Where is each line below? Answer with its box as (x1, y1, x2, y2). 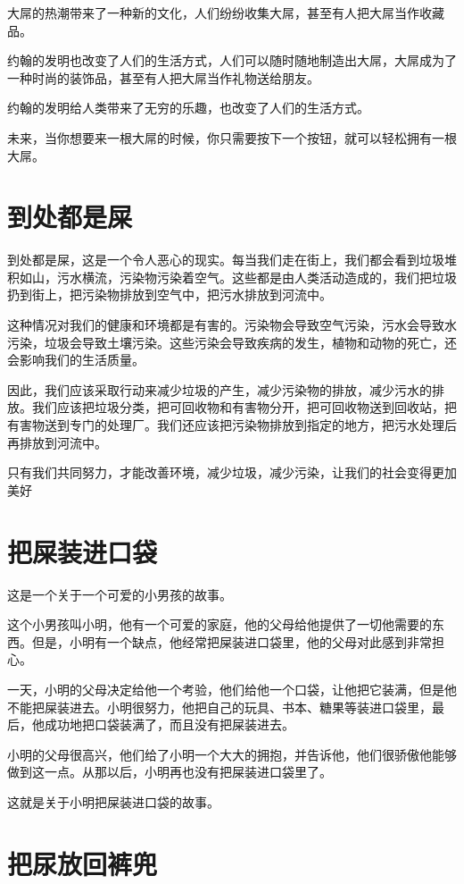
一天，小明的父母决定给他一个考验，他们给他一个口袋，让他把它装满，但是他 (7, 679, 457, 698)
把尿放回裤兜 (7, 845, 158, 881)
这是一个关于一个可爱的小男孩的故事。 (7, 585, 232, 603)
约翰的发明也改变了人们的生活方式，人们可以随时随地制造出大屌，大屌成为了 (7, 51, 457, 70)
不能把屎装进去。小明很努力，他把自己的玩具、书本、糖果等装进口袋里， (7, 697, 432, 716)
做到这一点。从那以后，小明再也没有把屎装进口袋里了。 (7, 762, 332, 781)
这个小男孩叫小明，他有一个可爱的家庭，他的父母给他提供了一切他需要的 (7, 615, 432, 634)
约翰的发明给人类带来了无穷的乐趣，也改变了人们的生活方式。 (7, 98, 369, 117)
